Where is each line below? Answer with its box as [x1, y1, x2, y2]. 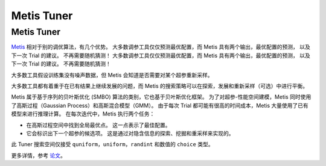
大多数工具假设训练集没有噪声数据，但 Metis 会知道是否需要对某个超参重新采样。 [11, 71, 214, 78]
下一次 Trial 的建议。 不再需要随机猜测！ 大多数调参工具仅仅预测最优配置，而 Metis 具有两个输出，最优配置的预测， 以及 [11, 52, 311, 59]
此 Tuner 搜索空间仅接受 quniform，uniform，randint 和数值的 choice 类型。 [11, 141, 214, 148]
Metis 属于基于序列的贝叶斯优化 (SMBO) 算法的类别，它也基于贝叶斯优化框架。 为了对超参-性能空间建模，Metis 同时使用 [11, 93, 312, 100]
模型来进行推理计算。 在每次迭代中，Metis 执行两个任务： [11, 110, 155, 117]
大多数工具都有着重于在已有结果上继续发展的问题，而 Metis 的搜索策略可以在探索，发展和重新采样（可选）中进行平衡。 [11, 82, 308, 90]
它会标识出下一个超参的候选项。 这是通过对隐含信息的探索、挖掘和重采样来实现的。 [26, 129, 234, 137]
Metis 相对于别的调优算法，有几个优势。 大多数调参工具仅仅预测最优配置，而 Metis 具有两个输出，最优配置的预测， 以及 [11, 43, 311, 51]
